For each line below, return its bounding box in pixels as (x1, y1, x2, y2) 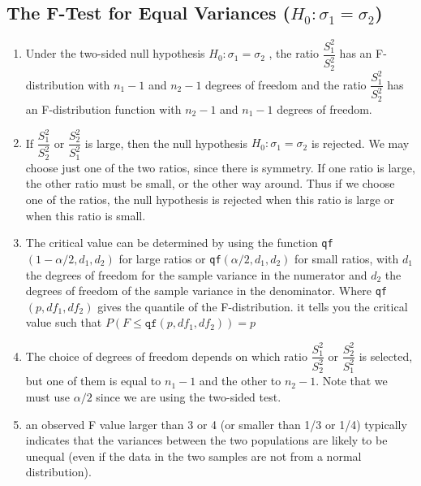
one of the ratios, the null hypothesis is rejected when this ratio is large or (25, 191, 394, 208)
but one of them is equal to (25, 372, 161, 389)
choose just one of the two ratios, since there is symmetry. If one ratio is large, (25, 158, 415, 176)
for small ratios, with (294, 250, 399, 267)
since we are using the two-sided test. (96, 388, 281, 405)
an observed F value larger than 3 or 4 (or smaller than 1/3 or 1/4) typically (25, 415, 407, 432)
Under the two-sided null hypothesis (25, 45, 205, 62)
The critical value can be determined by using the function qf (25, 234, 333, 251)
